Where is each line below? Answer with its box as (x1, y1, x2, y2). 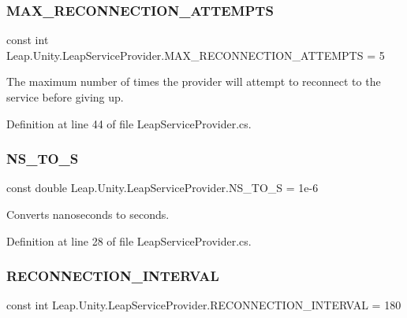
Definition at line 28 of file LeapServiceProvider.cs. (6, 232, 252, 249)
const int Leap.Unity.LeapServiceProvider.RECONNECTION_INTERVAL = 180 (6, 297, 401, 313)
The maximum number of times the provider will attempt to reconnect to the (6, 73, 381, 90)
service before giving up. (6, 89, 124, 105)
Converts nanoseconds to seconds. (6, 206, 170, 222)
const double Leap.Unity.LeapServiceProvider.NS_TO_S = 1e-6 (6, 179, 319, 196)
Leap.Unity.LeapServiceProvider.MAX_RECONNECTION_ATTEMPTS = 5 (6, 46, 385, 63)
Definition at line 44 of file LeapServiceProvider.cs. (6, 115, 252, 131)
